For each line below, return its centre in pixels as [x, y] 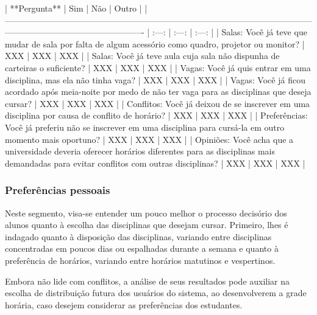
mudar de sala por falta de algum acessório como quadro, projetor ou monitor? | [155, 43]
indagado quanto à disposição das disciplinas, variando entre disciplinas [138, 236]
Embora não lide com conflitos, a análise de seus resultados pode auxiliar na [148, 281]
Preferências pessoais [58, 190]
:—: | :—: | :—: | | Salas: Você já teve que [230, 32]
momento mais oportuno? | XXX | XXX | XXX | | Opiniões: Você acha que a [149, 139]
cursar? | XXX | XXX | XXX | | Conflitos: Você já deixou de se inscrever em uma [158, 103]
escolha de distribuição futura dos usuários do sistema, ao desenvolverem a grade [156, 293]
